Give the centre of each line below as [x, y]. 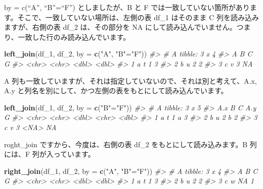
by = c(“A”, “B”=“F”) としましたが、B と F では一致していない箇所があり [127, 7]
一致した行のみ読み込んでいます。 [74, 37]
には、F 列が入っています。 [50, 154]
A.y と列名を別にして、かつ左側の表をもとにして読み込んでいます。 [116, 90]
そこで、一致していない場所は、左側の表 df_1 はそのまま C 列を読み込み [138, 17]
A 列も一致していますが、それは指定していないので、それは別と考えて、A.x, [130, 80]
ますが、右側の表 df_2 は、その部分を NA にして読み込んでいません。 [120, 27]
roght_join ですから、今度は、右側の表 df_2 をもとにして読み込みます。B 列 [130, 144]
